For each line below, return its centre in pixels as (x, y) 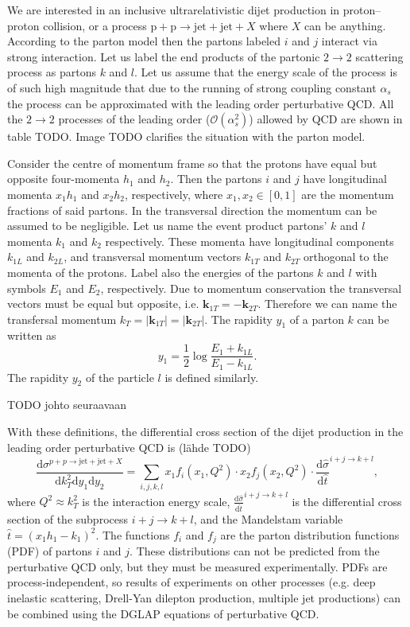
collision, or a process (95, 25)
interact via (349, 41)
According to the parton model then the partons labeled (144, 41)
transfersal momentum (62, 319)
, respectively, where (174, 194)
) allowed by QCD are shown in (326, 119)
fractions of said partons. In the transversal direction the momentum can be (192, 210)
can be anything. (345, 25)
